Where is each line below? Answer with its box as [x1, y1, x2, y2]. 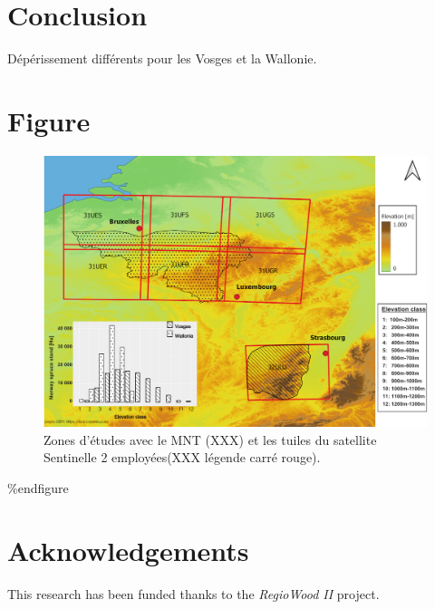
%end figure [7, 478, 69, 497]
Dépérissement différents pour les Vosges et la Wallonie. [7, 49, 317, 68]
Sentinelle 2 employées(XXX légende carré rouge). [43, 448, 321, 467]
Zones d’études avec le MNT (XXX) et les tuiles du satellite [43, 430, 377, 449]
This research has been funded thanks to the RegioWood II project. [7, 584, 380, 603]
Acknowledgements [7, 531, 249, 568]
